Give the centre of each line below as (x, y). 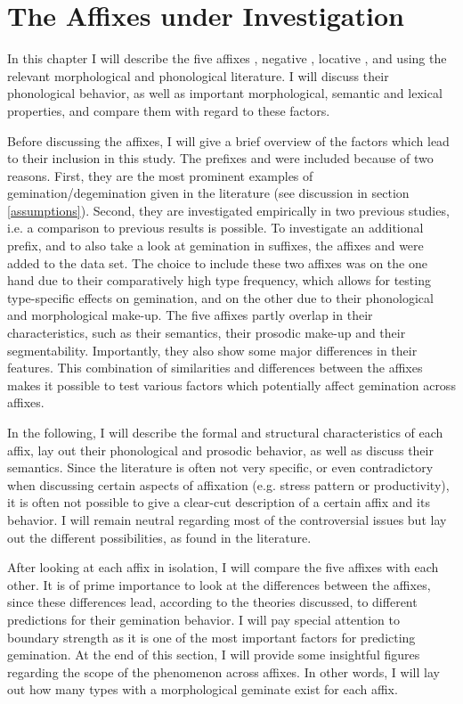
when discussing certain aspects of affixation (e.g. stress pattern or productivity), (228, 484)
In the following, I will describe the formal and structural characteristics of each (225, 432)
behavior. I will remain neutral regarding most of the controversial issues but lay (227, 519)
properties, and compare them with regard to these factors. (169, 110)
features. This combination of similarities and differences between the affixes (215, 368)
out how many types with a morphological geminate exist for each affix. (203, 689)
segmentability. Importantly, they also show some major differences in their (212, 350)
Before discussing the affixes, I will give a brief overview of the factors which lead (228, 140)
